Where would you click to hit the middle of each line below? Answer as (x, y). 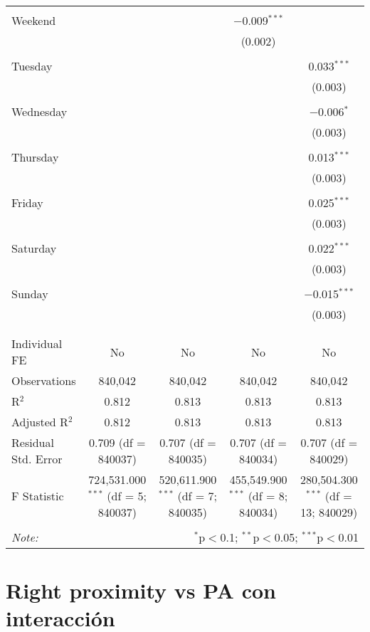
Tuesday (32, 66)
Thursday (35, 157)
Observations (44, 380)
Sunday (30, 294)
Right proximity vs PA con (141, 590)
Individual (37, 343)
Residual (33, 442)
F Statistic (38, 496)
